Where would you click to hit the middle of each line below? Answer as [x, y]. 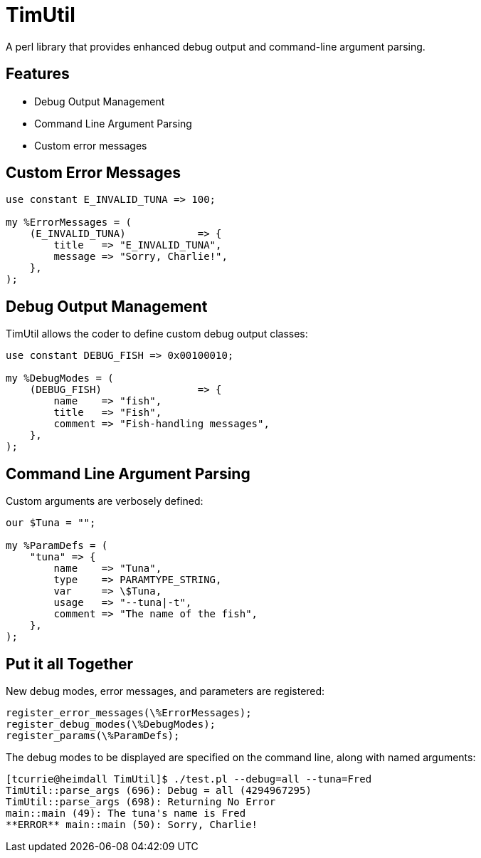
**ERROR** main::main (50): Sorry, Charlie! [132, 824]
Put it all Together [70, 664]
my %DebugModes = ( [60, 378]
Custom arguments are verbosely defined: [105, 501]
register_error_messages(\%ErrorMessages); [129, 712]
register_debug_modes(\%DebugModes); [111, 724]
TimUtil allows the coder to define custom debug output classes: [157, 334]
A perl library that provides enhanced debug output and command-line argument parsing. [216, 46]
